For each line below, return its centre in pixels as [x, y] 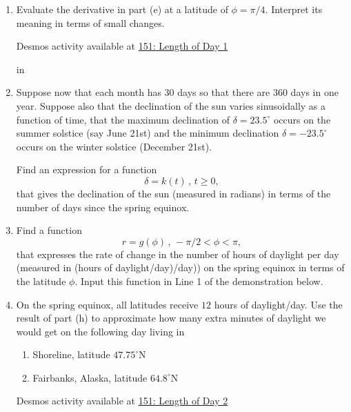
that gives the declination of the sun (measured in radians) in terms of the [173, 193]
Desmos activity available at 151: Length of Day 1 [122, 46]
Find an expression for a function [87, 169]
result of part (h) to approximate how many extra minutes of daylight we [171, 318]
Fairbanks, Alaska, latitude [90, 377]
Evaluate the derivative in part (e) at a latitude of [122, 9]
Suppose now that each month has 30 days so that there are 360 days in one [177, 92]
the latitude [41, 281]
